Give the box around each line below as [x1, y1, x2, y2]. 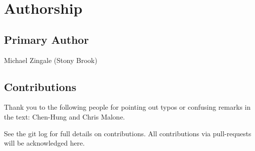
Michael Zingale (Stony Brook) [4, 55, 97, 65]
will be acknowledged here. [4, 138, 85, 148]
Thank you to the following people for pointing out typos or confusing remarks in [4, 102, 251, 112]
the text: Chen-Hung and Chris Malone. [4, 111, 125, 121]
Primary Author [4, 31, 89, 47]
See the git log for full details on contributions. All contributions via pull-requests [4, 128, 252, 138]
